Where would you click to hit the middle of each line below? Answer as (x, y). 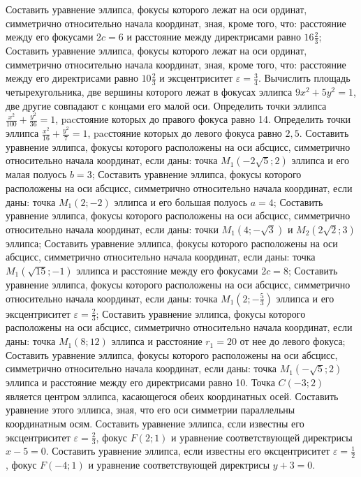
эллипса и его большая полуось (181, 201)
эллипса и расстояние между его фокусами (167, 271)
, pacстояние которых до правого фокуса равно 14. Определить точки (203, 119)
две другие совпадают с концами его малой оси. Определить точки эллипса (166, 105)
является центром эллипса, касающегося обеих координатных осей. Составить (172, 396)
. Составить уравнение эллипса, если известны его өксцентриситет (188, 451)
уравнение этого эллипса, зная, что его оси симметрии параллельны (150, 410)
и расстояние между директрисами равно (214, 37)
